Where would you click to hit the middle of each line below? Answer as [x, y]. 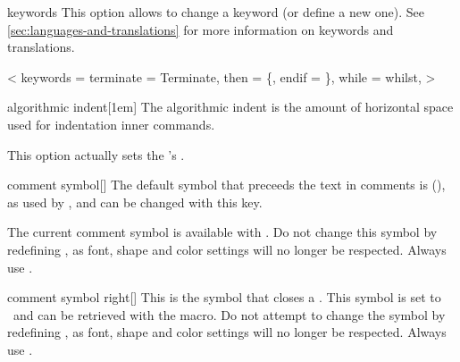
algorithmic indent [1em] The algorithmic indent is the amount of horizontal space [230, 107]
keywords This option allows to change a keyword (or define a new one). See [216, 12]
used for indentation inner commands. [111, 124]
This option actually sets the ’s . [96, 154]
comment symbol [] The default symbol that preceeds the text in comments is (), [226, 185]
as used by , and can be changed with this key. [135, 202]
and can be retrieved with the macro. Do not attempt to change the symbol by [229, 314]
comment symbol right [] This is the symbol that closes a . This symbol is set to [224, 297]
